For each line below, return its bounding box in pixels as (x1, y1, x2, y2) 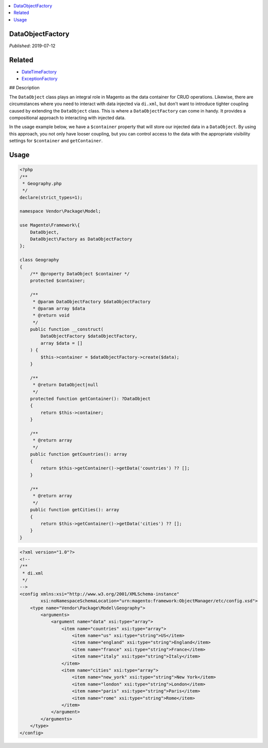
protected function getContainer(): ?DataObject (30, 396, 151, 401)
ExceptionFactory (21, 75, 58, 81)
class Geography (19, 257, 60, 263)
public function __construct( (30, 326, 104, 332)
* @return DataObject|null (32, 382, 99, 388)
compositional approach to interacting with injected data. (9, 115, 126, 121)
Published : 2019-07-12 (9, 43, 56, 49)
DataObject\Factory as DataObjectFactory (30, 236, 133, 242)
